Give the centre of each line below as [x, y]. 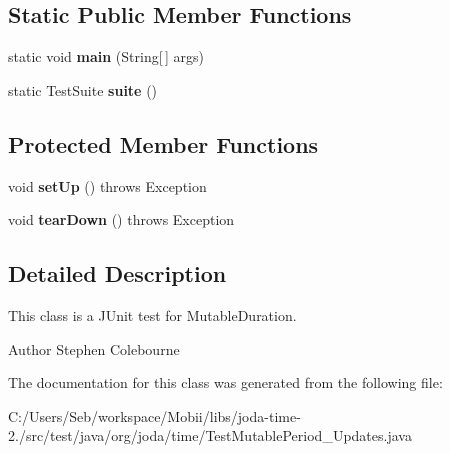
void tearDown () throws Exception [121, 219]
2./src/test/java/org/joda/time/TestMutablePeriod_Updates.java [210, 435]
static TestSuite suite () [83, 89]
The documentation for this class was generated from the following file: [225, 382]
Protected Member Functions [163, 143]
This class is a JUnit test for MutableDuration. [152, 314]
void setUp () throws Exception [107, 185]
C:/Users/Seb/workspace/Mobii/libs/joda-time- [154, 415]
